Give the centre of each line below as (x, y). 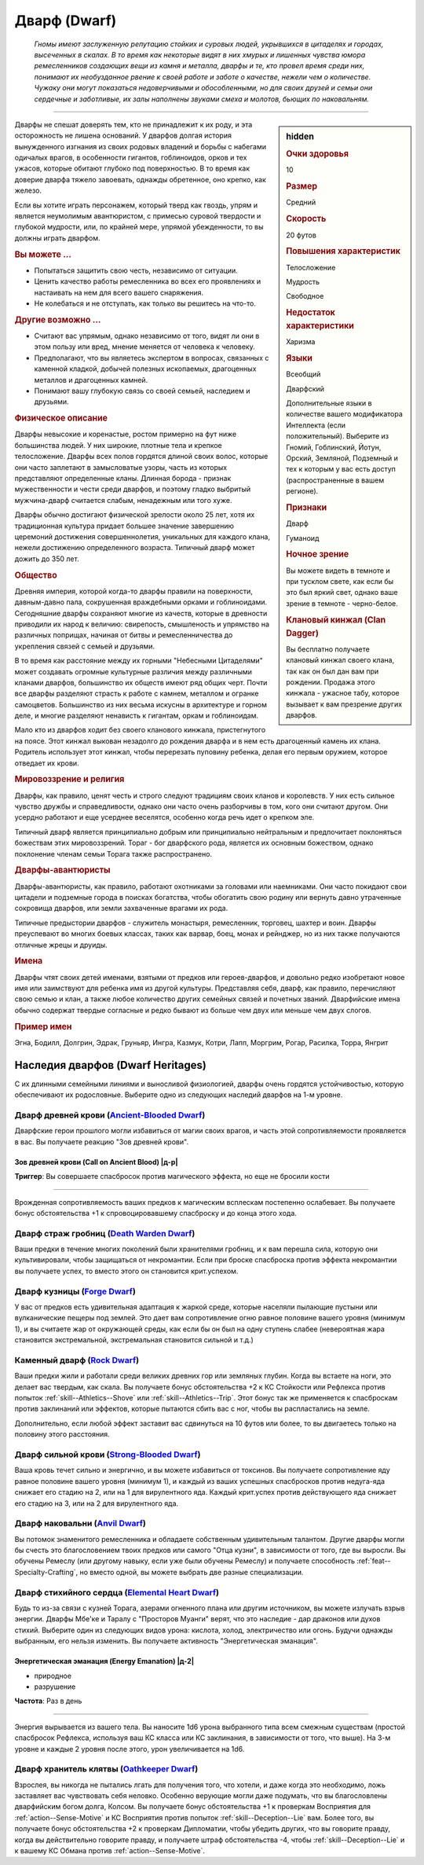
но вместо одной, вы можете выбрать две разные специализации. (192, 1572)
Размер (302, 186)
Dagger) (303, 633)
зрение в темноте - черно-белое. (342, 603)
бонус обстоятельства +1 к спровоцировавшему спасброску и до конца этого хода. (156, 1213)
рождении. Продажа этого (331, 682)
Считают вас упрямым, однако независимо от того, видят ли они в (147, 336)
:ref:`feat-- (374, 1561)
